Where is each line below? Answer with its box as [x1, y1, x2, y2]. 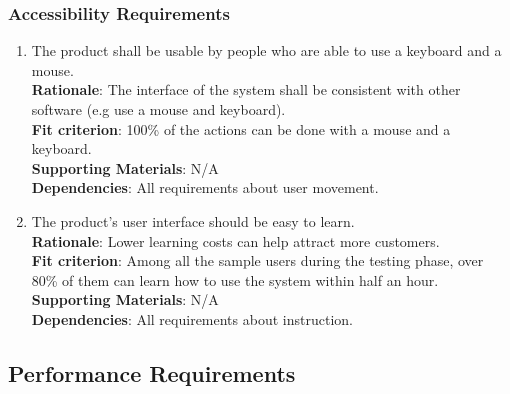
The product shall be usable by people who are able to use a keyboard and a [31, 40, 502, 61]
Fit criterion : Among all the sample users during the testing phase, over [31, 250, 484, 271]
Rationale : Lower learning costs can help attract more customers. [31, 230, 440, 251]
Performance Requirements [8, 357, 296, 388]
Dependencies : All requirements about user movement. [31, 177, 379, 198]
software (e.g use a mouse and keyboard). [31, 99, 286, 119]
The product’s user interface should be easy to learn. [31, 210, 355, 231]
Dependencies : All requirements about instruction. [31, 308, 353, 329]
